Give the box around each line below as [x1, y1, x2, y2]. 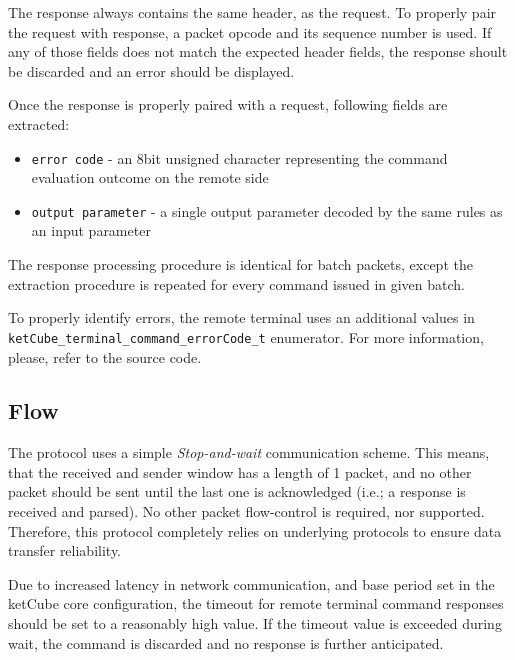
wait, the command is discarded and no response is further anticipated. [8, 632, 444, 653]
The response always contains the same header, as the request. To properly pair [8, 2, 497, 22]
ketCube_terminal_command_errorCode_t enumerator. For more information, [8, 326, 484, 347]
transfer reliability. [8, 540, 122, 561]
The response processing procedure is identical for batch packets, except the [8, 254, 473, 275]
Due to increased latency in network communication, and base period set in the [8, 573, 495, 594]
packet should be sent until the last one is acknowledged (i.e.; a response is [8, 481, 466, 502]
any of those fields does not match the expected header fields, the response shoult [8, 41, 508, 62]
